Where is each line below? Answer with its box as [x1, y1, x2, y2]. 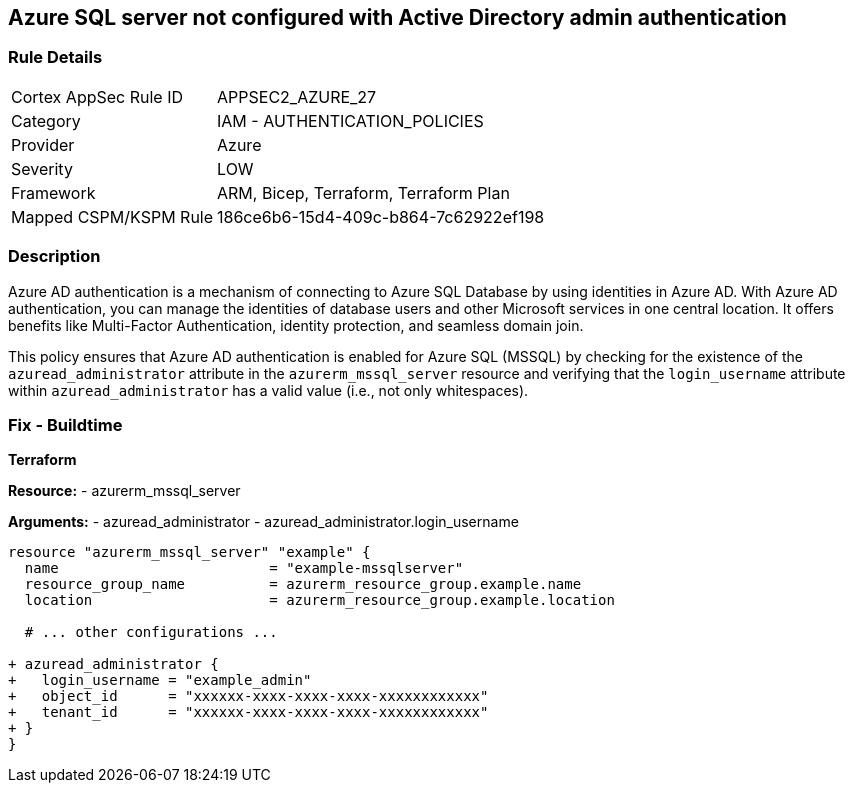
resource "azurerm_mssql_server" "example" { [8, 544, 371, 561]
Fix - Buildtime [8, 414, 123, 435]
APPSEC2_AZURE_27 [217, 86, 377, 107]
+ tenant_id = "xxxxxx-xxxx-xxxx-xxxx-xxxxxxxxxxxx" [8, 704, 489, 721]
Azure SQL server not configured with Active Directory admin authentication [8, 5, 787, 30]
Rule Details [8, 47, 103, 68]
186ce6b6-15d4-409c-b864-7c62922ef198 [217, 206, 545, 227]
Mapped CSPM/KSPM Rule [11, 206, 214, 227]
